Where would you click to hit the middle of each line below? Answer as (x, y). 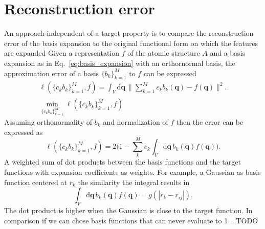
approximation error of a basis (52, 73)
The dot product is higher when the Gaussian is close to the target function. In (128, 210)
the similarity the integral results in (134, 182)
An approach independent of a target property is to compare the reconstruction (129, 33)
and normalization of (136, 122)
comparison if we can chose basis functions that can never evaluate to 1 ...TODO (131, 220)
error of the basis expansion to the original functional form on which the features (131, 43)
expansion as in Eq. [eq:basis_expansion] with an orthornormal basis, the (120, 63)
